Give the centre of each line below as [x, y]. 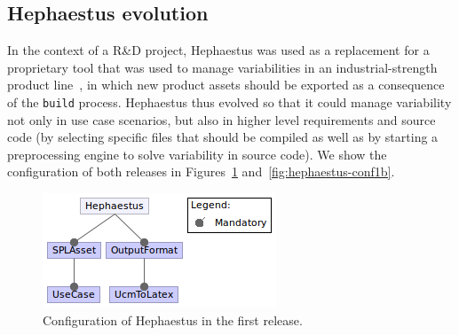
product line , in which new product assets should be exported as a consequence [226, 85]
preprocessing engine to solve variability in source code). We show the [197, 154]
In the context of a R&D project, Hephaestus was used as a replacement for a [218, 50]
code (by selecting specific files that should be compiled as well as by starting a [223, 137]
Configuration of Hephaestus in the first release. [173, 319]
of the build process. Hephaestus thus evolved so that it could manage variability [229, 101]
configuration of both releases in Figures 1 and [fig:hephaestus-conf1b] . [201, 171]
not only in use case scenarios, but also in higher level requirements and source [222, 119]
